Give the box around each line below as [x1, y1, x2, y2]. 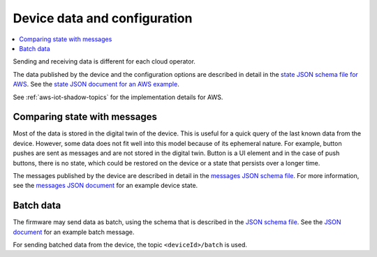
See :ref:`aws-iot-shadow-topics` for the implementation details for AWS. [13, 93, 223, 101]
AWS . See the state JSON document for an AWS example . [13, 80, 179, 89]
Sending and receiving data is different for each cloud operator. [13, 57, 195, 66]
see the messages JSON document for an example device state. [13, 182, 198, 190]
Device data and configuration [13, 10, 193, 26]
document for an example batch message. [13, 228, 135, 236]
